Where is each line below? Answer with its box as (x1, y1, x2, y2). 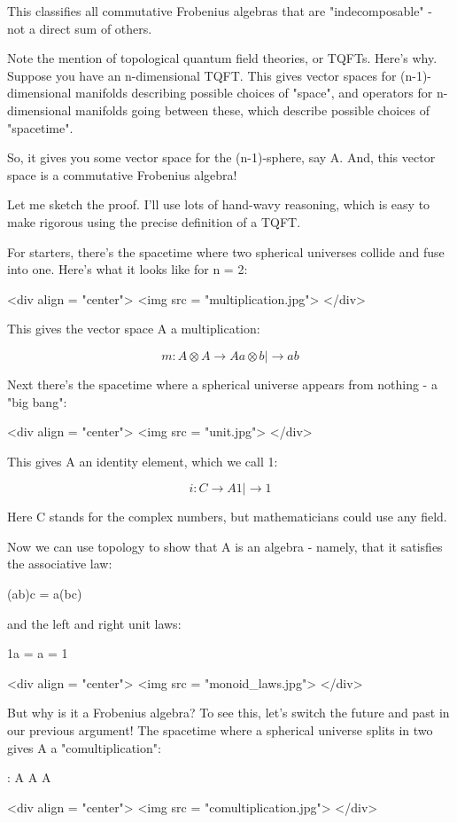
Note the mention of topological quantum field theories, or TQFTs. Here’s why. (7, 49, 438, 67)
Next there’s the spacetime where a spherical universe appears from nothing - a (7, 374, 438, 393)
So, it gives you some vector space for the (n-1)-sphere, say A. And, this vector (7, 148, 436, 167)
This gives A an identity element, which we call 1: (7, 451, 278, 470)
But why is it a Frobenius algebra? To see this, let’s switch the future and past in (7, 703, 450, 722)
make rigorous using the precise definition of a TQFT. (7, 212, 301, 231)
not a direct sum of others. (7, 19, 152, 37)
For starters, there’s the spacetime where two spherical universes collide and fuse (7, 242, 445, 261)
